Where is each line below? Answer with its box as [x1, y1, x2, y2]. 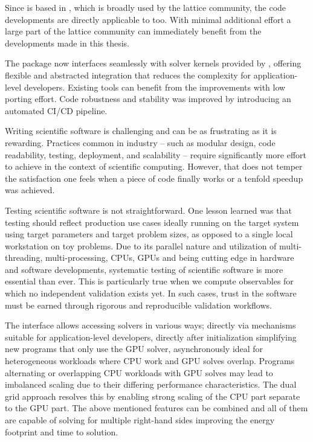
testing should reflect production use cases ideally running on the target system [5, 216, 299, 228]
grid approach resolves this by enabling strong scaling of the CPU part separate [5, 389, 300, 402]
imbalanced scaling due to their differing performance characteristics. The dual [5, 378, 297, 391]
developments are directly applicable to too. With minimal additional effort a [5, 13, 291, 25]
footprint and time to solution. [5, 425, 118, 438]
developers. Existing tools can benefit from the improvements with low [24, 80, 286, 93]
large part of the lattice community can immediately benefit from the [5, 25, 262, 37]
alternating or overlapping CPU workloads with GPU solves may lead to [5, 366, 273, 379]
